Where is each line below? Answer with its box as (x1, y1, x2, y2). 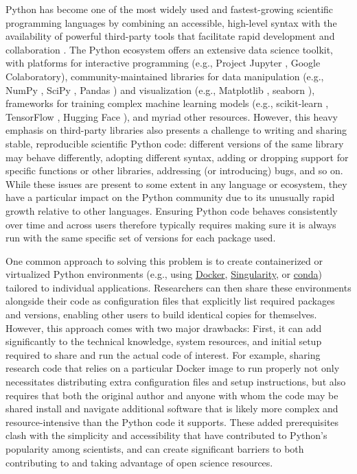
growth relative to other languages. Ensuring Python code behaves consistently (5, 203, 338, 217)
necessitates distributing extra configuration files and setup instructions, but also (5, 375, 346, 389)
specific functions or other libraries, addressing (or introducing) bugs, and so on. (5, 163, 343, 178)
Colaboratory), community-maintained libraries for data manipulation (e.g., (5, 69, 324, 83)
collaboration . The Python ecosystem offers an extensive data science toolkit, (5, 42, 334, 56)
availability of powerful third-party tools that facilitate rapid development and (5, 29, 335, 43)
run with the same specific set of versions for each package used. (5, 230, 276, 245)
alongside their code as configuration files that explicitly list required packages (5, 294, 335, 308)
